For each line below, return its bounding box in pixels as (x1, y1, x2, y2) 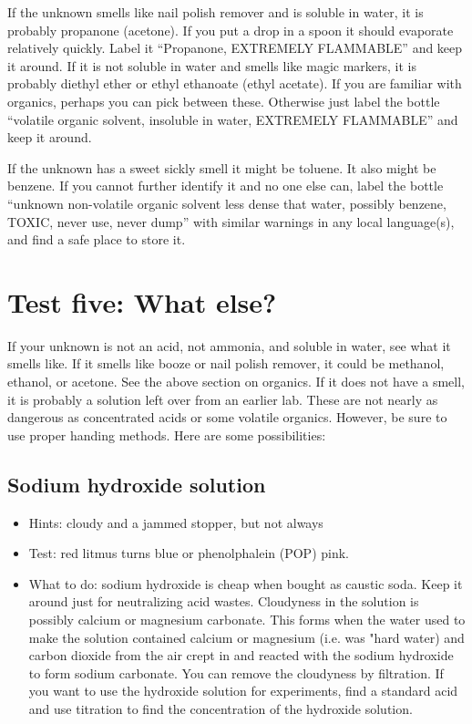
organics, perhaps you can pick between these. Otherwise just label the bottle (7, 91, 440, 110)
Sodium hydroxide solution (7, 470, 266, 498)
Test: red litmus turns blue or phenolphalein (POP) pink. (28, 543, 349, 563)
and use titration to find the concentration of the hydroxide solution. (28, 698, 413, 718)
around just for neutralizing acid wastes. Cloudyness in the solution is (28, 592, 419, 611)
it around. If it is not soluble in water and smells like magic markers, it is (7, 56, 416, 75)
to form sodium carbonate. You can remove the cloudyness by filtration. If (28, 663, 444, 682)
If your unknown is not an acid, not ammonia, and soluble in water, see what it (7, 336, 451, 355)
